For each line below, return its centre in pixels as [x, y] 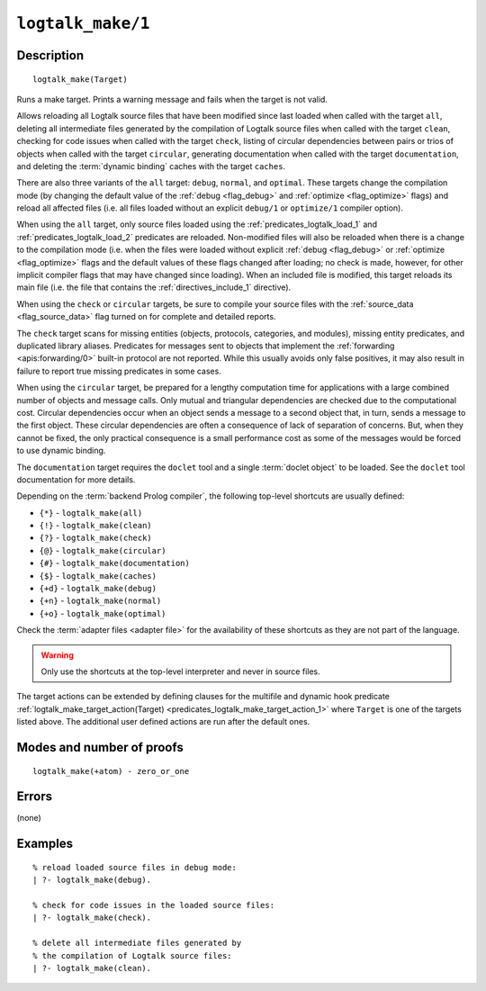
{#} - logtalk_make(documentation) [115, 563]
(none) [29, 818]
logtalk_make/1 [83, 23]
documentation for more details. [76, 479]
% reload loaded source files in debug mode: [135, 867]
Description [50, 55]
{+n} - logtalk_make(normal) [100, 601]
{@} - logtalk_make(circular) [103, 550]
